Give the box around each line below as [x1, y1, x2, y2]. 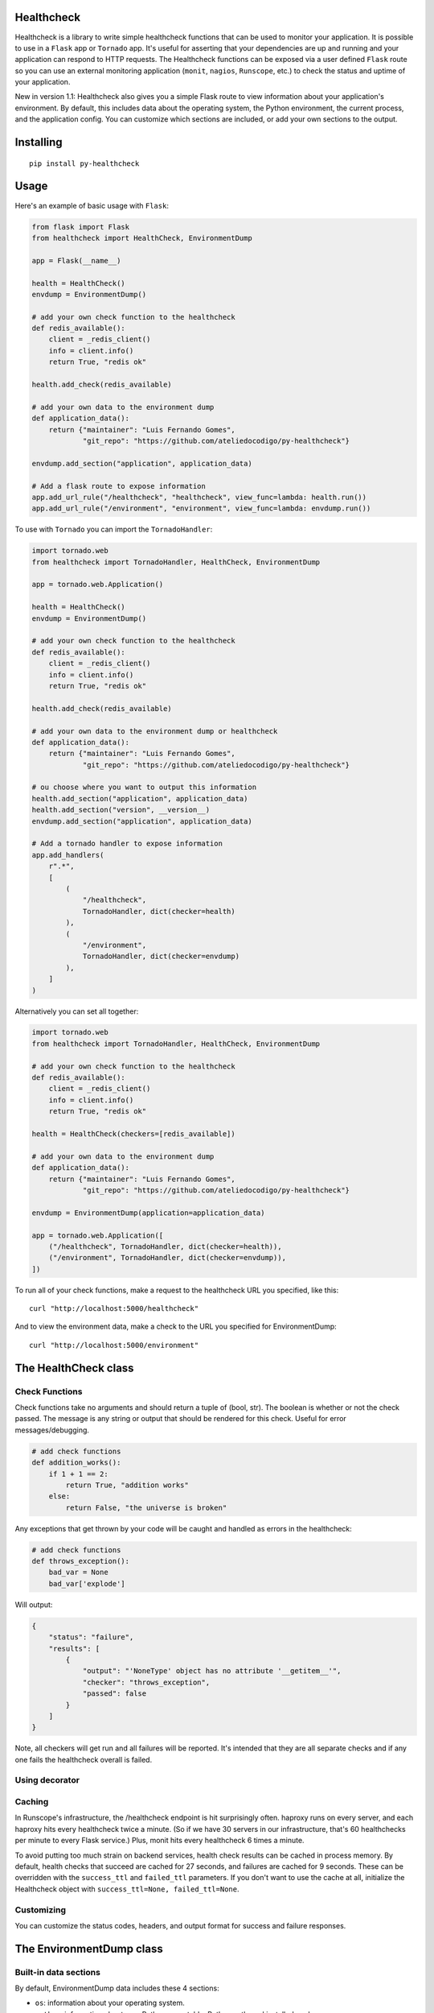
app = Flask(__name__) [31, 256, 121, 265]
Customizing [14, 1904, 66, 1916]
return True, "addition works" [65, 1480, 189, 1490]
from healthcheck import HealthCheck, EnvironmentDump [31, 234, 252, 242]
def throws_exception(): [31, 1556, 130, 1566]
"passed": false [82, 1689, 147, 1698]
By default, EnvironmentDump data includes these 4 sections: [14, 1983, 220, 1993]
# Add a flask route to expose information [31, 482, 207, 490]
